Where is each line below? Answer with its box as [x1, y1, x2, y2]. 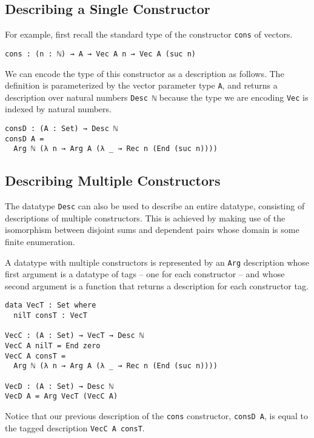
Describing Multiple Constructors [5, 171, 221, 190]
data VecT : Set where [5, 301, 96, 310]
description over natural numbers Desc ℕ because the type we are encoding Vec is [5, 90, 309, 103]
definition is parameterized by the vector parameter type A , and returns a [5, 79, 278, 92]
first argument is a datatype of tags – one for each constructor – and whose [5, 268, 285, 280]
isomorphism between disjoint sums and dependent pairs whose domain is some [5, 223, 299, 236]
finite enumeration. [5, 235, 75, 248]
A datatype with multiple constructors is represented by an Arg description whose [5, 255, 310, 268]
